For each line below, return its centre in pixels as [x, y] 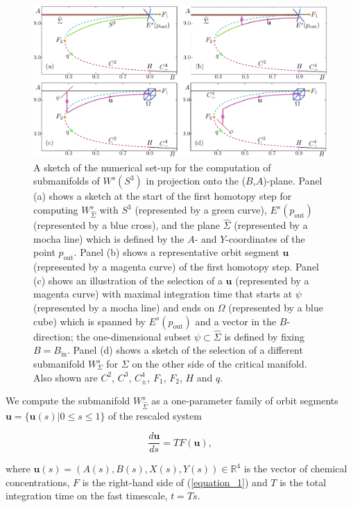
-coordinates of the [265, 238]
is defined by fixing [265, 336]
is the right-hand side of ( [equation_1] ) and [175, 482]
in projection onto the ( [196, 181]
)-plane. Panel [293, 181]
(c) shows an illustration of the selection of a [128, 280]
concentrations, [38, 482]
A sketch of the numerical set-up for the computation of [152, 167]
